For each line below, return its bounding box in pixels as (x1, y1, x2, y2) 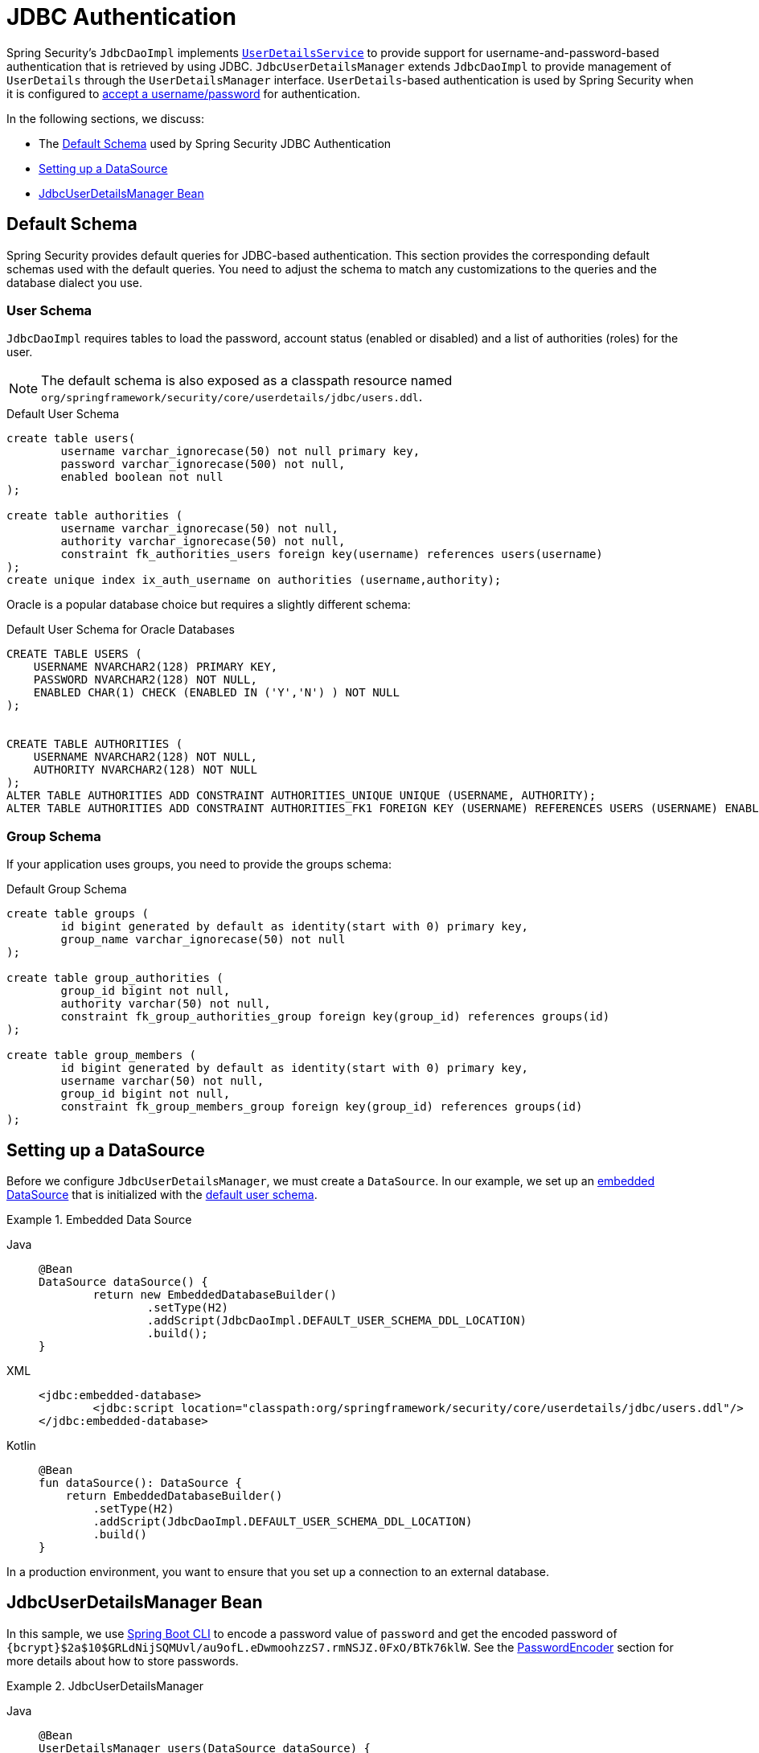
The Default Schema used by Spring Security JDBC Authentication (39, 136, 392, 150)
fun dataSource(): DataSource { (39, 1476, 242, 1489)
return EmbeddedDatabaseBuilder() (65, 1488, 283, 1502)
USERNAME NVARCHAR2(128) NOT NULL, (33, 750, 257, 764)
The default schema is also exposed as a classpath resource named (41, 372, 453, 389)
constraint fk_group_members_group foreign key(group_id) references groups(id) (60, 1100, 583, 1114)
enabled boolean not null (60, 470, 224, 484)
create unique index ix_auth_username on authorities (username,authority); (6, 573, 502, 587)
